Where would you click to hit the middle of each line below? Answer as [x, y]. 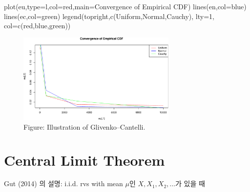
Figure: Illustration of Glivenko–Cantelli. [84, 126]
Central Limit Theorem [84, 160]
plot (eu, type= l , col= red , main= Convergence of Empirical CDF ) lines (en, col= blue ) [125, 6]
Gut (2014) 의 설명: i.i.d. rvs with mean [63, 183]
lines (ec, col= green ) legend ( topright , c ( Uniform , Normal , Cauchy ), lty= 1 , [109, 16]
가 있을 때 [190, 183]
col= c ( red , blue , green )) [37, 26]
